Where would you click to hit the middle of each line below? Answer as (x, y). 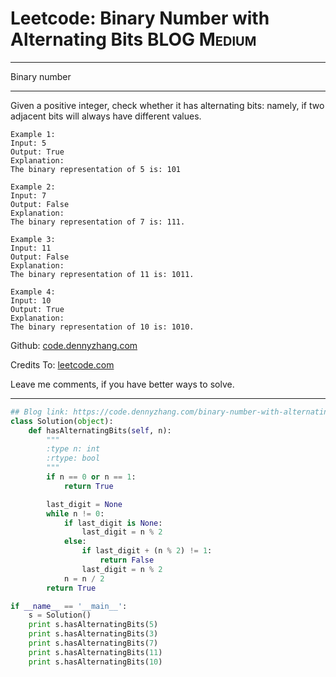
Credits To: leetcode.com (62, 364)
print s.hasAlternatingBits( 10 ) (95, 662)
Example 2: (33, 187)
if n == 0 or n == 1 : (91, 477)
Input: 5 (28, 143)
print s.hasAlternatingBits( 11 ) (95, 652)
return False (127, 560)
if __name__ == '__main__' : (69, 606)
